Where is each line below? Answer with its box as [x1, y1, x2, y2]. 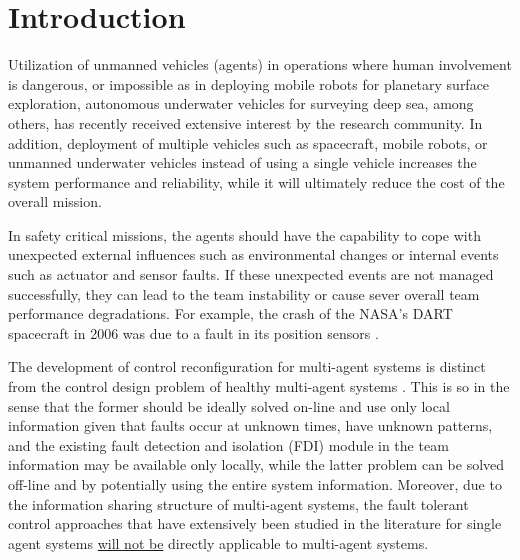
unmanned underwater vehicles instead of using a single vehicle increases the [8, 152, 477, 173]
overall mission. [8, 191, 102, 212]
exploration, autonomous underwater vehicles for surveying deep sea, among [8, 93, 474, 114]
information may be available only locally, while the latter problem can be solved [8, 454, 505, 475]
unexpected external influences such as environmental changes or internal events [8, 244, 499, 265]
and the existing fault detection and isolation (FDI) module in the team [8, 434, 449, 455]
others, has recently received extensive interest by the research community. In [8, 112, 483, 133]
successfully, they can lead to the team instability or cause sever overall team [8, 283, 480, 304]
